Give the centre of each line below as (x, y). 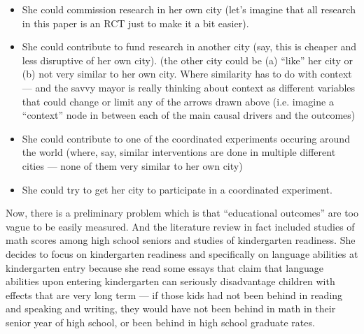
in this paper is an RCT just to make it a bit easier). (135, 23)
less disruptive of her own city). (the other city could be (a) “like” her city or (187, 60)
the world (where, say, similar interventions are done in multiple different (179, 152)
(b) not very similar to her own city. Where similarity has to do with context (187, 74)
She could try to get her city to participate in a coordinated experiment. (177, 189)
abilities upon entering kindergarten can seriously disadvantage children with (170, 281)
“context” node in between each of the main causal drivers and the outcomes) (189, 115)
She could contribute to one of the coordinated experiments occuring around (186, 138)
